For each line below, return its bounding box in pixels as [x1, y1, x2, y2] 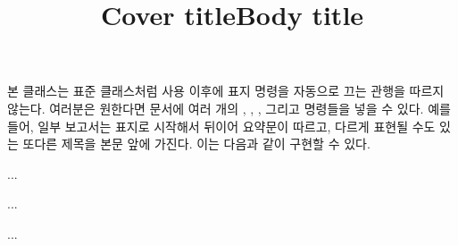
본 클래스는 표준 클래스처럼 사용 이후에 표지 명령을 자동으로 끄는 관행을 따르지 [7, 81, 445, 100]
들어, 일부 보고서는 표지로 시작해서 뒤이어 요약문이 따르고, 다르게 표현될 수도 [7, 116, 436, 135]
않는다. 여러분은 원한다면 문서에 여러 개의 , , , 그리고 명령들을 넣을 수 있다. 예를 [7, 98, 451, 117]
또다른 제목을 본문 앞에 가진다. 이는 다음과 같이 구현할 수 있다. [22, 134, 371, 153]
